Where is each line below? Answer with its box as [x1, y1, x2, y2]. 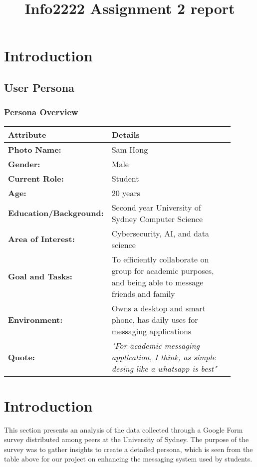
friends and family [111, 287, 175, 299]
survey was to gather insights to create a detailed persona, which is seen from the [4, 444, 253, 454]
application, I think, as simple [111, 351, 216, 363]
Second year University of [111, 201, 201, 213]
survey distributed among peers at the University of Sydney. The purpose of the [4, 434, 249, 445]
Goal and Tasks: [8, 270, 72, 282]
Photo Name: [8, 143, 61, 155]
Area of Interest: [8, 233, 75, 245]
